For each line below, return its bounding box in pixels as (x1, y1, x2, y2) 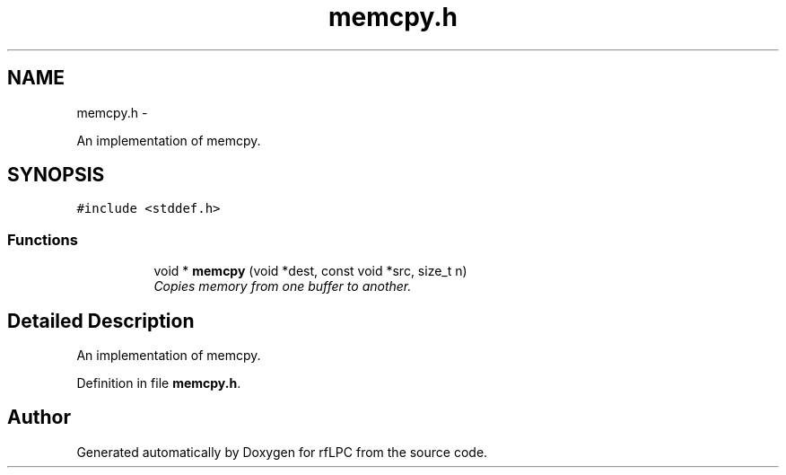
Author (7, 406, 71, 429)
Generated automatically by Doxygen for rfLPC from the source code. (76, 444, 488, 460)
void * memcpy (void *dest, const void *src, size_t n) (153, 263, 467, 279)
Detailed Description (7, 309, 195, 332)
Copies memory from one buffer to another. (153, 278, 412, 295)
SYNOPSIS (7, 163, 105, 187)
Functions (7, 230, 78, 249)
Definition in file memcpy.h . (76, 375, 241, 391)
